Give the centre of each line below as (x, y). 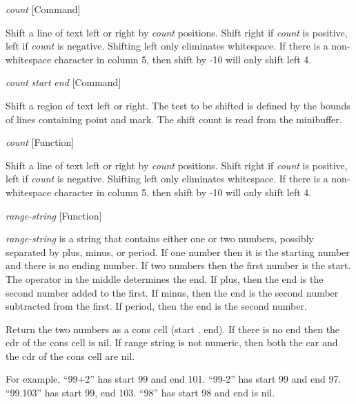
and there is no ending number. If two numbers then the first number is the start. (178, 265)
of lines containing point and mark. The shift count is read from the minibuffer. (174, 119)
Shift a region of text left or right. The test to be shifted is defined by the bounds (178, 105)
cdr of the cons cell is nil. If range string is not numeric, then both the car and (172, 342)
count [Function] (40, 142)
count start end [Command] (63, 82)
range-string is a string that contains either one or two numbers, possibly (160, 238)
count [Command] (43, 9)
